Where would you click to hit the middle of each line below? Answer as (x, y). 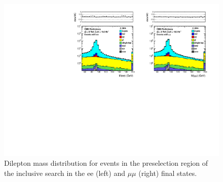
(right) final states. (168, 173)
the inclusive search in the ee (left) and (65, 173)
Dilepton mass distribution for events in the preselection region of (106, 163)
